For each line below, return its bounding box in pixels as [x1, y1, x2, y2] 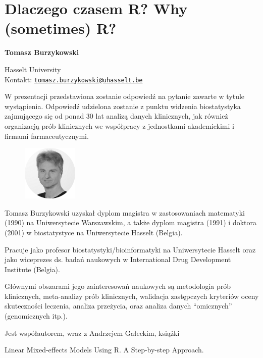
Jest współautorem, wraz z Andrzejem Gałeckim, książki [5, 327, 180, 338]
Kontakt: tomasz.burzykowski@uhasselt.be [5, 74, 143, 84]
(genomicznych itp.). [5, 311, 68, 321]
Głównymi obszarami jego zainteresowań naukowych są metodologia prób [5, 281, 231, 291]
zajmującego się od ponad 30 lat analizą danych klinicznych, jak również [5, 111, 228, 121]
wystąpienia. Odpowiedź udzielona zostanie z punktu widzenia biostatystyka [5, 100, 241, 111]
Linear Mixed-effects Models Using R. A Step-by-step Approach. [5, 344, 204, 355]
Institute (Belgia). [5, 264, 60, 274]
